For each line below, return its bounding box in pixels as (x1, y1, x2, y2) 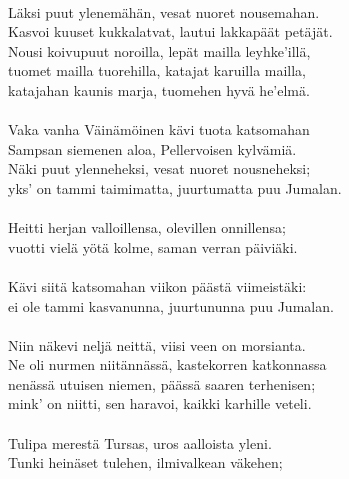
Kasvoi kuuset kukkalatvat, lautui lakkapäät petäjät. (8, 21, 333, 42)
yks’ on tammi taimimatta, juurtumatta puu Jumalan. (8, 177, 342, 198)
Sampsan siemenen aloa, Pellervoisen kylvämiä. (8, 138, 297, 159)
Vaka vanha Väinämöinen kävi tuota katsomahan (8, 119, 310, 140)
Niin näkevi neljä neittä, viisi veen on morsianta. (8, 334, 306, 355)
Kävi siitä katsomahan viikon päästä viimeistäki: (8, 275, 307, 296)
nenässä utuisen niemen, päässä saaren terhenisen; (8, 373, 316, 394)
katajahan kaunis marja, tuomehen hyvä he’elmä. (8, 79, 310, 100)
